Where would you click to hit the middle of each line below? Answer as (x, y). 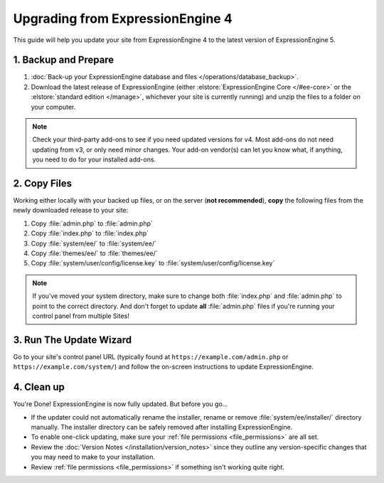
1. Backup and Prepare (64, 60)
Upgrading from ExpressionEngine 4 (123, 18)
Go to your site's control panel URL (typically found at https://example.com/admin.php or (151, 356)
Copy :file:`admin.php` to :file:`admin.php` (92, 223)
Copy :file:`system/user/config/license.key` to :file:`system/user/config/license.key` (153, 263)
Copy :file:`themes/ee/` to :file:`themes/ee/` (94, 253)
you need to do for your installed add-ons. (94, 159)
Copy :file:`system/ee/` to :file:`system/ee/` (94, 243)
